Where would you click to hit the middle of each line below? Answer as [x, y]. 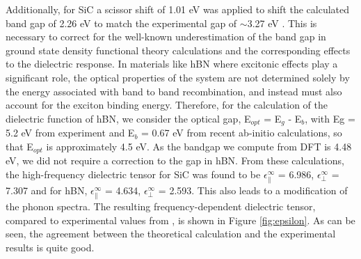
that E [19, 146]
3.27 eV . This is [282, 23]
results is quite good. [50, 247]
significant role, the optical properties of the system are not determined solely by [178, 77]
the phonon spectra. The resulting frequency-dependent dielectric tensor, [161, 206]
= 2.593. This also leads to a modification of [253, 190]
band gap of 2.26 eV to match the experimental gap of [121, 23]
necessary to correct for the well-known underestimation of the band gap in [166, 37]
